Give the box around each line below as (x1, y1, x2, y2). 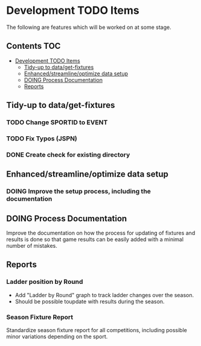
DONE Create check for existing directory (6, 150, 130, 159)
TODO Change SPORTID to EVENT (6, 118, 108, 127)
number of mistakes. (6, 242, 57, 250)
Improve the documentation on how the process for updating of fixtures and (6, 230, 196, 237)
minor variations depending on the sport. (6, 333, 108, 341)
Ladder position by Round (6, 278, 83, 286)
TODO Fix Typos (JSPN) (6, 134, 77, 142)
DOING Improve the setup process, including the (6, 187, 151, 196)
